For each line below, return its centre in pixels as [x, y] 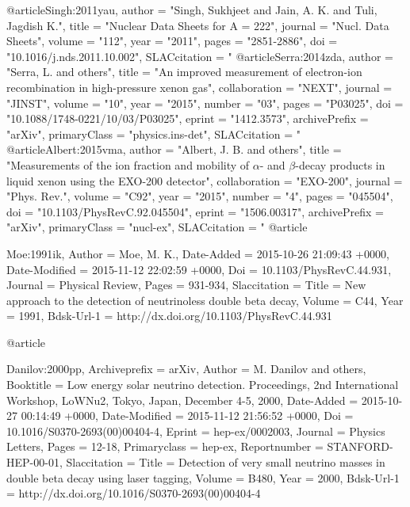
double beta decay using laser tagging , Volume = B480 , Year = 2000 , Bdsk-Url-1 [203, 477]
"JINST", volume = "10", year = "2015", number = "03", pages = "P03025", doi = [205, 103]
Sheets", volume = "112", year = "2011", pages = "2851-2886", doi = [172, 41]
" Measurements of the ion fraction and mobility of [128, 164]
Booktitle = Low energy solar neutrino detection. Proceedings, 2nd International [203, 385]
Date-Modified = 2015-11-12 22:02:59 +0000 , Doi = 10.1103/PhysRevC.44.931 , [199, 269]
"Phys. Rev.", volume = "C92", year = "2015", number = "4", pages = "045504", [200, 196]
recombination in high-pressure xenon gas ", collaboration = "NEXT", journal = [199, 87]
